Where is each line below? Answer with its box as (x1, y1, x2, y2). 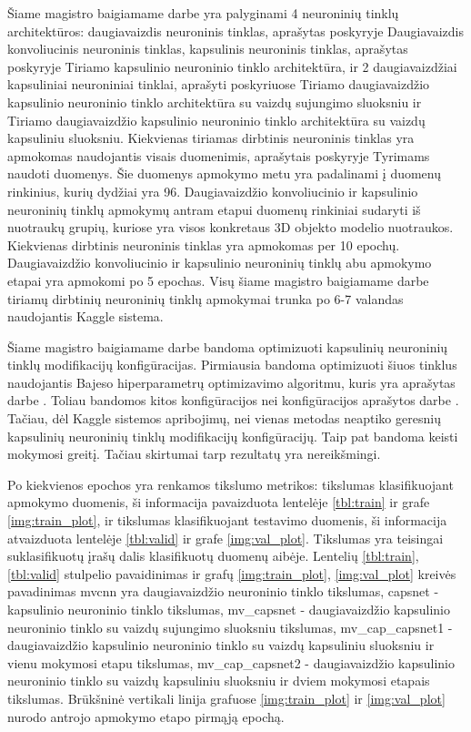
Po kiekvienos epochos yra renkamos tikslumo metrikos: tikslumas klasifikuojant (7, 474, 454, 493)
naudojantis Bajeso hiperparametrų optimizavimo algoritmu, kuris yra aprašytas (7, 372, 456, 391)
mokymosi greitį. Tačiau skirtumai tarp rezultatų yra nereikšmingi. (7, 444, 381, 463)
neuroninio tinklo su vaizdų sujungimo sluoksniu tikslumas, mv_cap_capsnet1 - (7, 617, 453, 636)
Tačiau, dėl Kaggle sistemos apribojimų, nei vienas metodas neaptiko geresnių (7, 409, 441, 428)
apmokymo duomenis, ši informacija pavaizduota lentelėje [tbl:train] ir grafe (7, 493, 430, 512)
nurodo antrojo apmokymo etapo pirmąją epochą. (7, 707, 285, 726)
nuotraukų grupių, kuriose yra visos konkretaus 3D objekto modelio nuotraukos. (7, 218, 454, 237)
